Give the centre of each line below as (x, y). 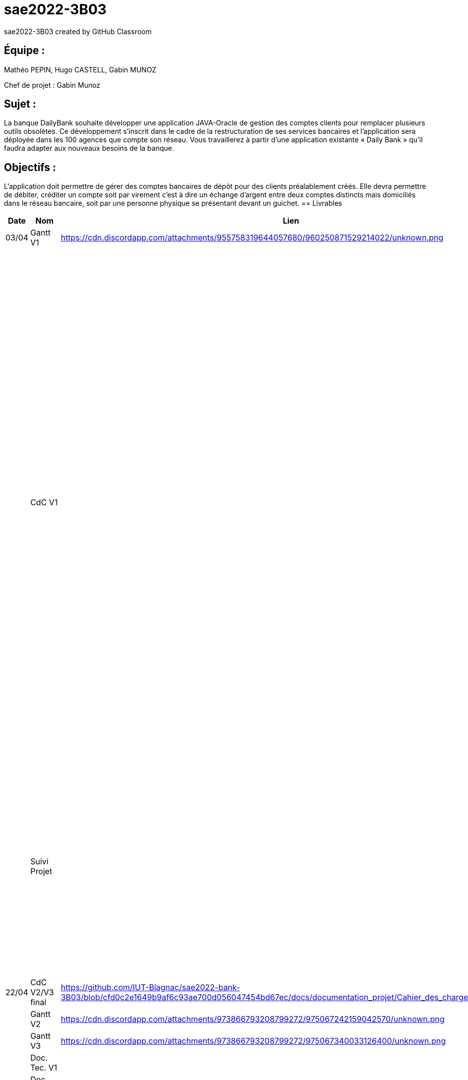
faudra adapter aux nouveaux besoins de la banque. (89, 148)
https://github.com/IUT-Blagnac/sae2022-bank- (150, 988)
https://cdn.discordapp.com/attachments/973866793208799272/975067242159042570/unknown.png (253, 1019)
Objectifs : (30, 167)
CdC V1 (44, 503)
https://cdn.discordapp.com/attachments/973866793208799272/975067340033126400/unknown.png (253, 1041)
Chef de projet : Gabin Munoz (52, 85)
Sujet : (20, 104)
